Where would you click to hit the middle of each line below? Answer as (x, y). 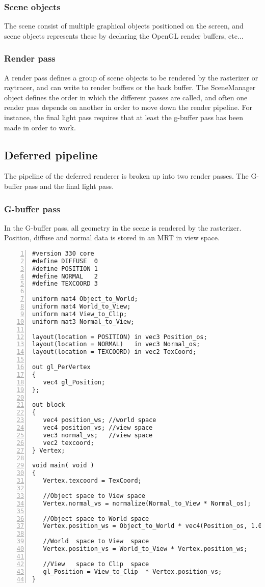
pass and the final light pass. (69, 186)
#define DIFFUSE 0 (65, 261)
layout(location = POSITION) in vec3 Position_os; (120, 337)
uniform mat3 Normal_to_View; (83, 322)
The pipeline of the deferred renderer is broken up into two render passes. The (126, 176)
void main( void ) (63, 466)
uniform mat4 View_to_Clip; (80, 314)
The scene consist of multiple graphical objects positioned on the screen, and (124, 26)
